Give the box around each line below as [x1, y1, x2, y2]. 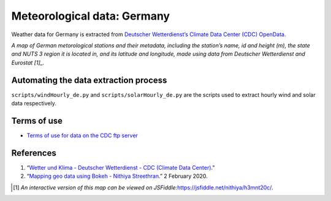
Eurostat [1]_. [11, 59, 45, 66]
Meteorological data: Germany [11, 9, 170, 23]
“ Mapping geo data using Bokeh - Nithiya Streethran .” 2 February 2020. [26, 172, 208, 180]
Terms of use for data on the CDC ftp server [26, 132, 138, 139]
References [11, 148, 56, 158]
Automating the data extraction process [11, 75, 167, 85]
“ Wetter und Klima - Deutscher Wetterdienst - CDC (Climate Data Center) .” [26, 164, 215, 171]
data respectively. [11, 100, 56, 107]
